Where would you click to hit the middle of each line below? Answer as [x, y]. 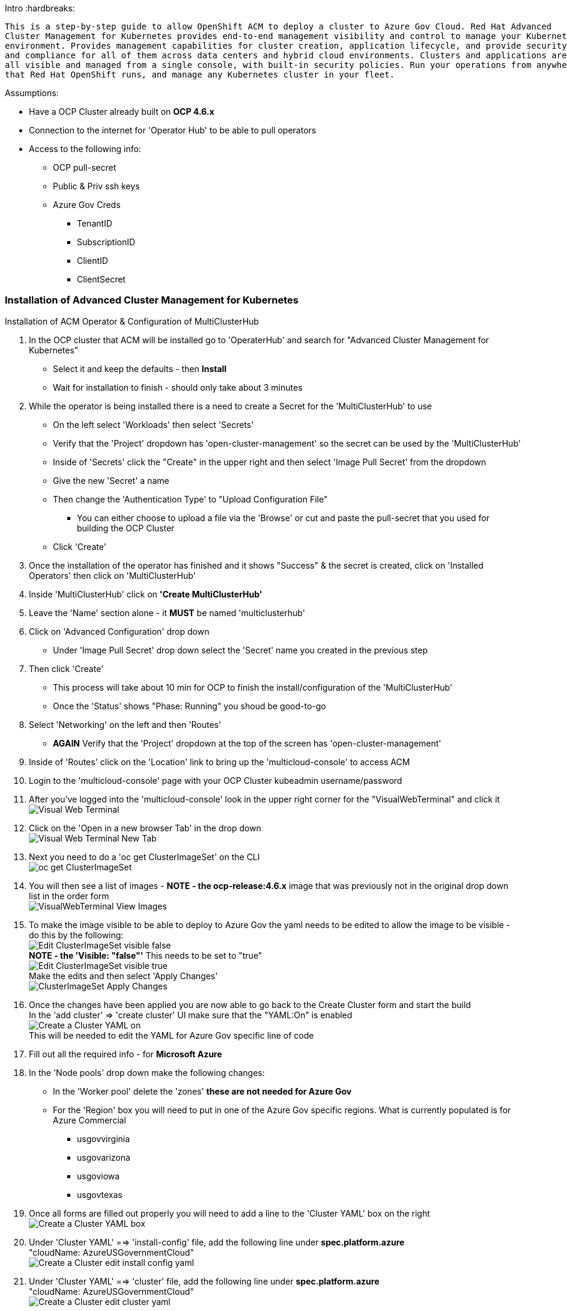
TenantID [95, 223]
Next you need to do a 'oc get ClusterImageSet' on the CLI [144, 857]
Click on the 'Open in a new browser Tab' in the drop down [145, 828]
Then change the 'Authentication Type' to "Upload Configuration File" [190, 499]
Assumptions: [32, 93]
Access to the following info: [85, 149]
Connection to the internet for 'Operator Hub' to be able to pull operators [173, 130]
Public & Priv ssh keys [96, 186]
